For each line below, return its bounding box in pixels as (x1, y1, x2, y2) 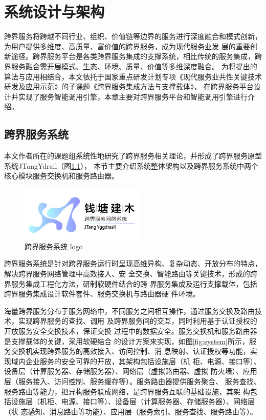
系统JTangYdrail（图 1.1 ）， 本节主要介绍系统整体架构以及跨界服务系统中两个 (4, 160, 258, 171)
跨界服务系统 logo (25, 241, 83, 251)
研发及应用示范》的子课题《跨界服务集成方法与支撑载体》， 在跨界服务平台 (4, 81, 254, 92)
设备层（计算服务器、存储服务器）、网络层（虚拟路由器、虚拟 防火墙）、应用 (4, 366, 257, 376)
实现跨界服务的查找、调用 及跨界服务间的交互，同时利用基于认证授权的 (18, 315, 257, 326)
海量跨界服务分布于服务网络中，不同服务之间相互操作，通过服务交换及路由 (4, 305, 255, 316)
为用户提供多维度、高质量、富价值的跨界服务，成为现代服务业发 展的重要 (4, 41, 250, 51)
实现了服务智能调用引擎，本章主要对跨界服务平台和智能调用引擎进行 (18, 91, 248, 102)
